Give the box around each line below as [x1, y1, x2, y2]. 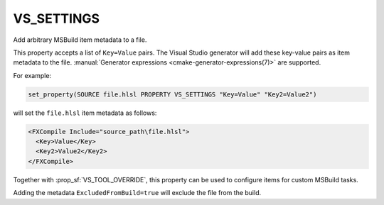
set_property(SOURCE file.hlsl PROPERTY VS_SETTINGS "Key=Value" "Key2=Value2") [28, 90, 317, 99]
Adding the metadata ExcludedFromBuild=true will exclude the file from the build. [13, 189, 262, 197]
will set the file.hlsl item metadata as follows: [13, 109, 157, 117]
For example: [13, 71, 52, 79]
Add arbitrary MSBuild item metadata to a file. [13, 35, 147, 44]
